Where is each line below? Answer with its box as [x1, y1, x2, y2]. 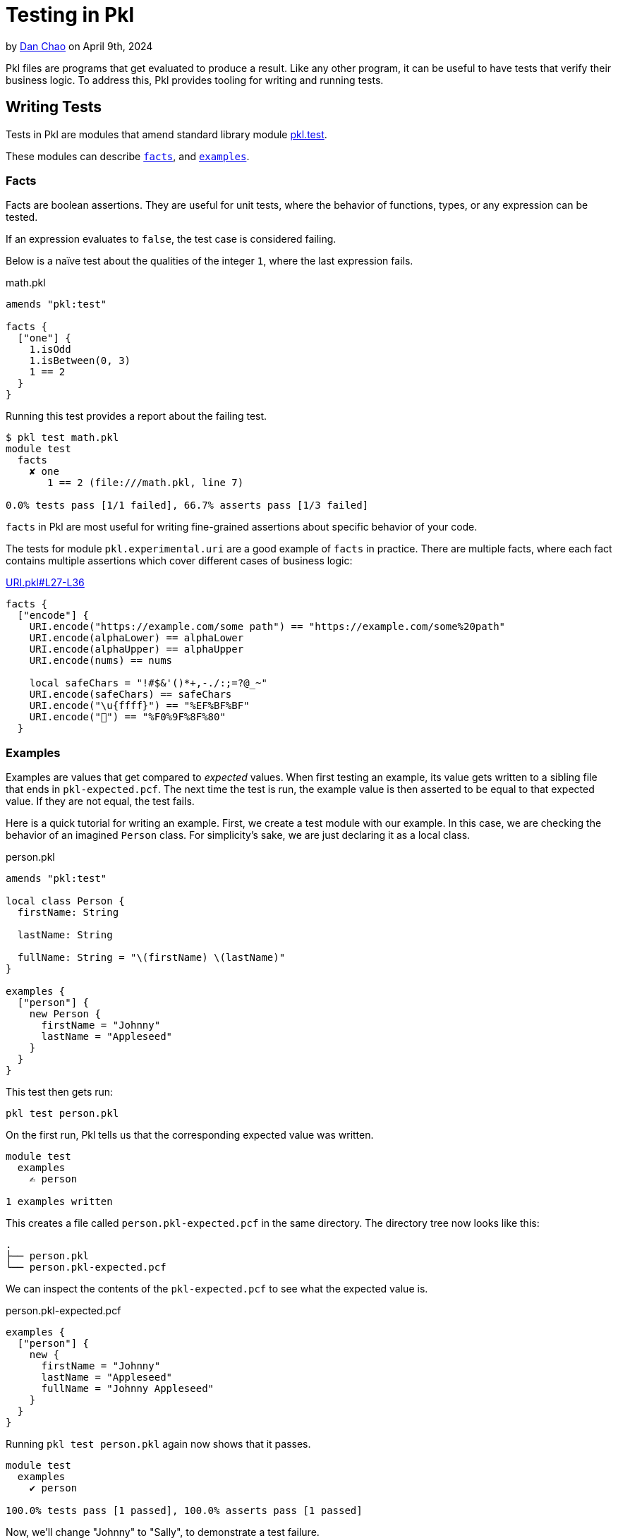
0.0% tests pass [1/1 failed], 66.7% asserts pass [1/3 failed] [6, 499, 369, 511]
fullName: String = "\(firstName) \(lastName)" [17, 952, 286, 964]
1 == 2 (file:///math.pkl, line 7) [47, 477, 244, 489]
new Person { [29, 1008, 101, 1020]
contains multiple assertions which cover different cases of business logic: [6, 555, 353, 567]
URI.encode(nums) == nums [29, 655, 173, 667]
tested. [6, 211, 38, 224]
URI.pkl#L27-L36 [6, 576, 85, 589]
